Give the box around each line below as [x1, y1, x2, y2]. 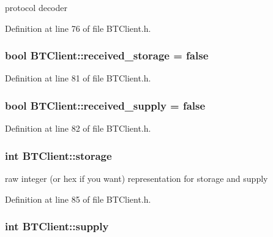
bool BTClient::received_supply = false [5, 97, 206, 113]
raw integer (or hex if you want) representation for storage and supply [5, 172, 268, 185]
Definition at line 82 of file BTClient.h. [5, 122, 151, 135]
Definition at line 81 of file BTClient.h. [5, 72, 151, 85]
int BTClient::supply [5, 219, 109, 234]
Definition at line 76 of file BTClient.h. [5, 21, 151, 34]
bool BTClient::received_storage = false [5, 48, 209, 63]
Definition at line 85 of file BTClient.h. [5, 192, 151, 205]
